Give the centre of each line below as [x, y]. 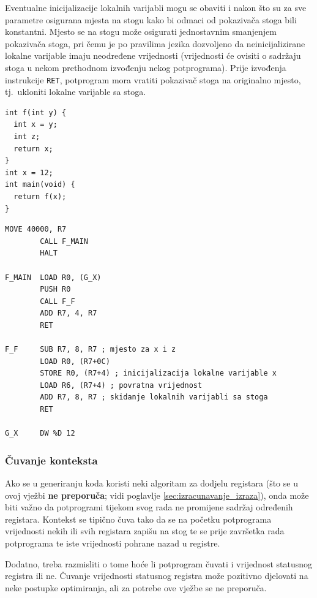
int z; [27, 137]
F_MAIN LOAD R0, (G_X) [53, 277]
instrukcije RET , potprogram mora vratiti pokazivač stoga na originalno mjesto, [153, 79]
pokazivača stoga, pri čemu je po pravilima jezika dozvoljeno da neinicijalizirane [155, 43]
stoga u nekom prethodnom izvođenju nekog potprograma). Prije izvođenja [146, 67]
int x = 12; [29, 172]
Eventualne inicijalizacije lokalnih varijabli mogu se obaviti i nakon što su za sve [156, 7]
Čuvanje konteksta [51, 460]
